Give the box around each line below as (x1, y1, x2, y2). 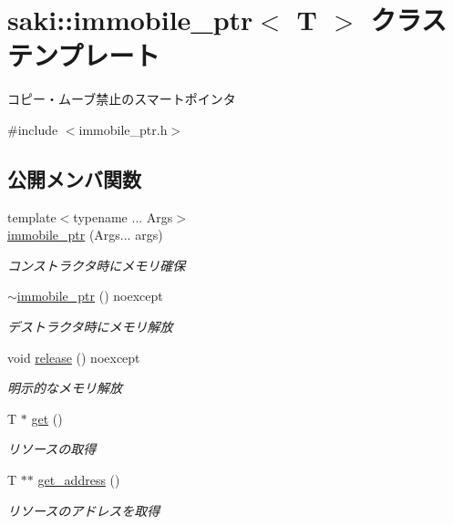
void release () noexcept (7, 347, 140, 366)
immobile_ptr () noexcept (16, 286, 163, 305)
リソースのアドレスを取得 (7, 500, 160, 520)
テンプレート (7, 36, 160, 74)
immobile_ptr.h (78, 119, 168, 139)
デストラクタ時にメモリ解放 (7, 317, 173, 336)
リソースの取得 (7, 439, 97, 458)
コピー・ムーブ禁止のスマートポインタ (7, 89, 236, 108)
